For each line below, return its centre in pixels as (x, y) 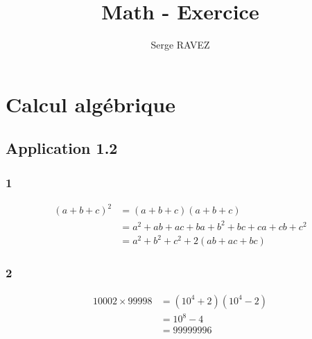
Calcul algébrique (90, 104)
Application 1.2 (62, 148)
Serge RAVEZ (180, 45)
